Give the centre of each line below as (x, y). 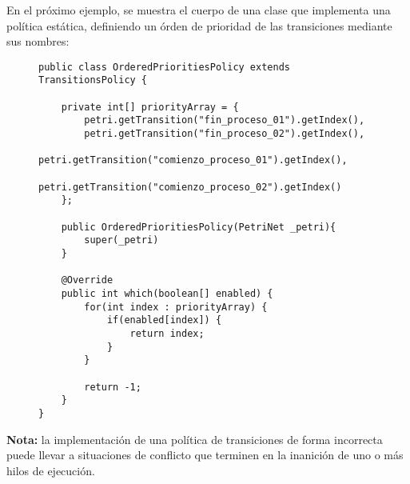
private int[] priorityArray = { (150, 107)
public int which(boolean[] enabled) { (167, 293)
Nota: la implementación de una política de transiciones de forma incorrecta (195, 439)
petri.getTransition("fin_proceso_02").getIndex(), (225, 134)
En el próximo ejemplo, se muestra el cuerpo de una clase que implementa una (199, 10)
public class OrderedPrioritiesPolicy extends (164, 67)
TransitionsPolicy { (93, 80)
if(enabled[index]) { (164, 320)
